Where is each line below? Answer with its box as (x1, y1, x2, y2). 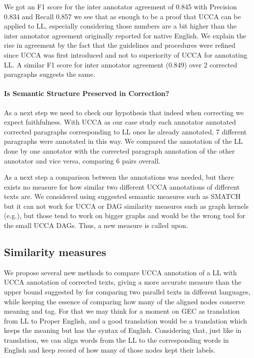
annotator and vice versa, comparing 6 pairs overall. (4, 155, 161, 165)
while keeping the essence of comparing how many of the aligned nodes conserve (4, 296, 245, 306)
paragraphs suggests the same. (4, 69, 95, 79)
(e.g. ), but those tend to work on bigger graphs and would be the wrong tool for (4, 210, 246, 221)
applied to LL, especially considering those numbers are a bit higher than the (4, 21, 237, 31)
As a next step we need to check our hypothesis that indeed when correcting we (4, 107, 244, 117)
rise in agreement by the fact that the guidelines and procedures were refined (4, 40, 236, 50)
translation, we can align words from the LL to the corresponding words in (4, 335, 229, 345)
